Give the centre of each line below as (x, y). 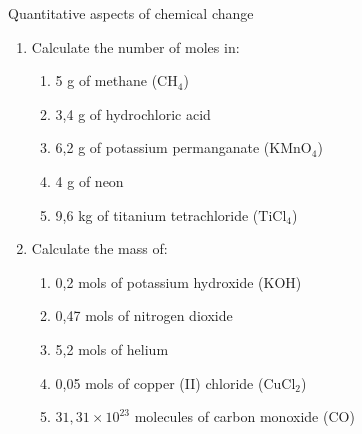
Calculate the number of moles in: (135, 46)
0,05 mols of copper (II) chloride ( (159, 382)
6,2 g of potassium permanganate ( (162, 147)
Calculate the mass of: (99, 248)
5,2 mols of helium (112, 348)
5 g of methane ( (106, 80)
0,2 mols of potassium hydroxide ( (159, 281)
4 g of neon (89, 180)
